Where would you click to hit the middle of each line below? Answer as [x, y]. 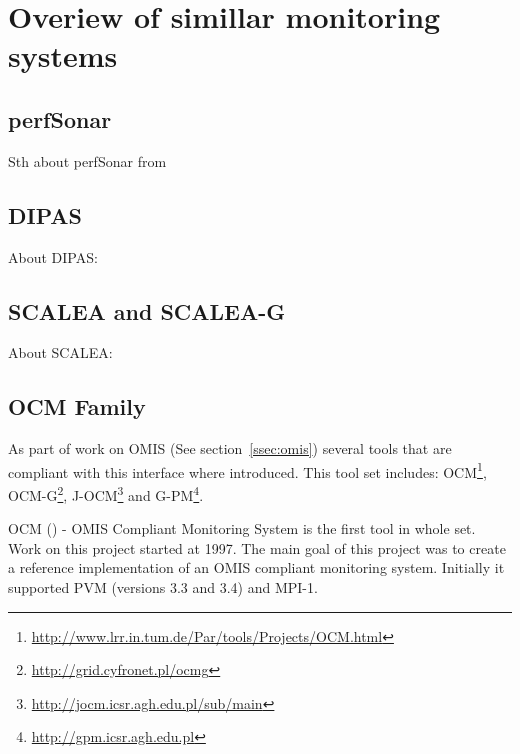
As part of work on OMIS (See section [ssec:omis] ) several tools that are [230, 448]
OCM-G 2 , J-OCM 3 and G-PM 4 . [106, 493]
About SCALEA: [60, 352]
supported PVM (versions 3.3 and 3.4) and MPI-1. [163, 587]
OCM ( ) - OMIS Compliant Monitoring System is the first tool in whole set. [242, 528]
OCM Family [77, 406]
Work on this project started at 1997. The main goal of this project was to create [257, 547]
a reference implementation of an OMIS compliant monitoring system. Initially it [256, 567]
